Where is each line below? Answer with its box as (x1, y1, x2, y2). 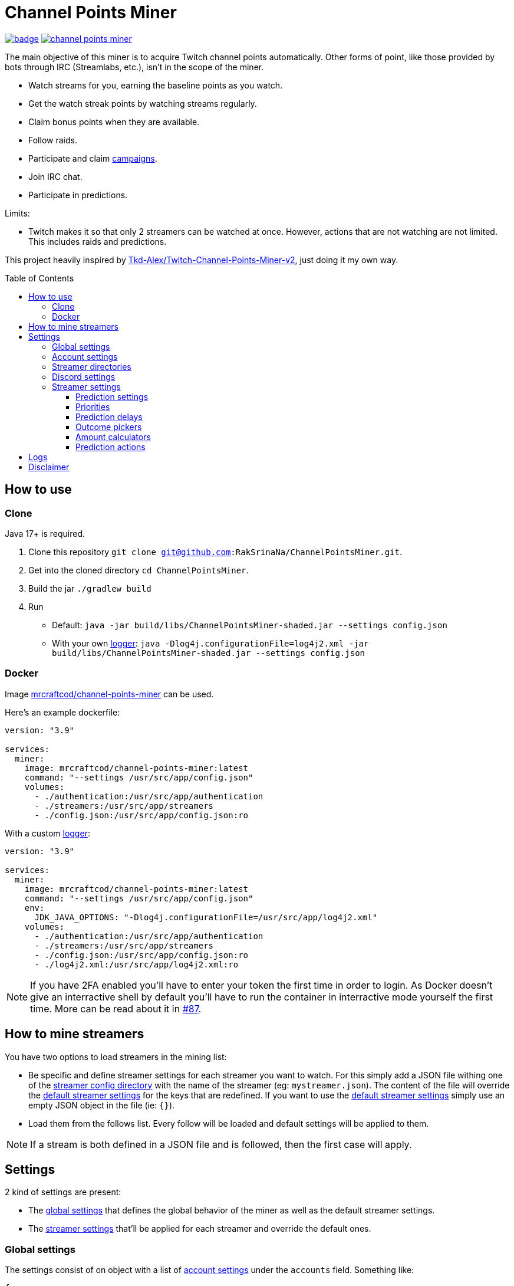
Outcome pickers (75, 421, 142, 432)
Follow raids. (28, 134, 77, 145)
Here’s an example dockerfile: (5, 707, 120, 717)
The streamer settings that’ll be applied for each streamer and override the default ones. (28, 1223, 371, 1234)
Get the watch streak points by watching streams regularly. (28, 98, 257, 109)
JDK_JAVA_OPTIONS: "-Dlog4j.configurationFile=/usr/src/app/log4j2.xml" (34, 912, 378, 922)
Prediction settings (75, 391, 149, 402)
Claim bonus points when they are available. (28, 116, 200, 127)
